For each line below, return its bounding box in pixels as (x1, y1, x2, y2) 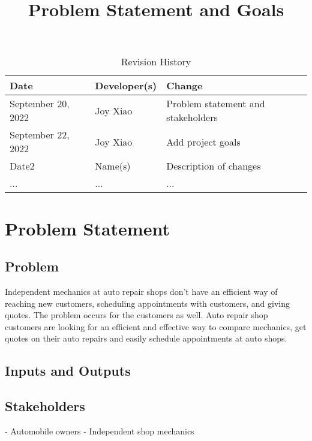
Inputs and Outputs (5, 361, 131, 380)
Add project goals (166, 134, 241, 149)
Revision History (121, 55, 191, 69)
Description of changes (166, 159, 261, 173)
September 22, (10, 128, 70, 142)
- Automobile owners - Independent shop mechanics (5, 424, 194, 437)
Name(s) (95, 159, 131, 173)
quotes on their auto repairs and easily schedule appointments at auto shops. (5, 332, 287, 345)
